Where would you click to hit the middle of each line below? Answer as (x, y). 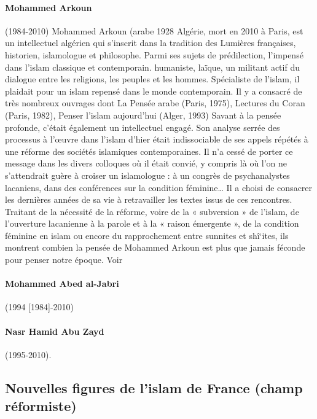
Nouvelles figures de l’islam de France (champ (154, 387)
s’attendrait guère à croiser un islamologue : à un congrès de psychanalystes (147, 175)
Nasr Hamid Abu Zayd (55, 331)
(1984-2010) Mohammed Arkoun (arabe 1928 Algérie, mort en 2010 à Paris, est (154, 30)
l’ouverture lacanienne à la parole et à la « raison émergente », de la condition (152, 223)
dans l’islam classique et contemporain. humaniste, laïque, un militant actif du (152, 67)
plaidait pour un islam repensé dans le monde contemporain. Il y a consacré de (154, 91)
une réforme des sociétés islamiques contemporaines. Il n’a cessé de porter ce (149, 151)
